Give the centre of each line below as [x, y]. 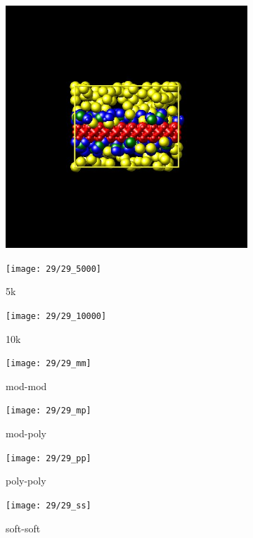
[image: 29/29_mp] [48, 411]
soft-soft [23, 528]
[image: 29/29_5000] [54, 269]
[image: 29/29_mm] [48, 364]
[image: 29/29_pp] [48, 458]
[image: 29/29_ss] [48, 505]
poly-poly [26, 481]
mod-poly [26, 433]
